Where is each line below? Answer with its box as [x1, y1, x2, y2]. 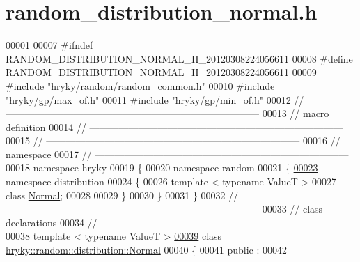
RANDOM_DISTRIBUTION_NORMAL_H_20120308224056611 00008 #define [6, 51, 353, 65]
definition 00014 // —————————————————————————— [6, 119, 343, 134]
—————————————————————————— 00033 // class [6, 201, 323, 216]
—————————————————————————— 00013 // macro [6, 106, 329, 121]
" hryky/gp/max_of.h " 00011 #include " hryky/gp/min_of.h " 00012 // [6, 92, 304, 107]
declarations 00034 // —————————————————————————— [6, 215, 354, 229]
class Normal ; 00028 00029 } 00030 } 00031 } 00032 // [6, 187, 239, 202]
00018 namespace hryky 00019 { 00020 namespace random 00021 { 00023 [6, 160, 318, 175]
